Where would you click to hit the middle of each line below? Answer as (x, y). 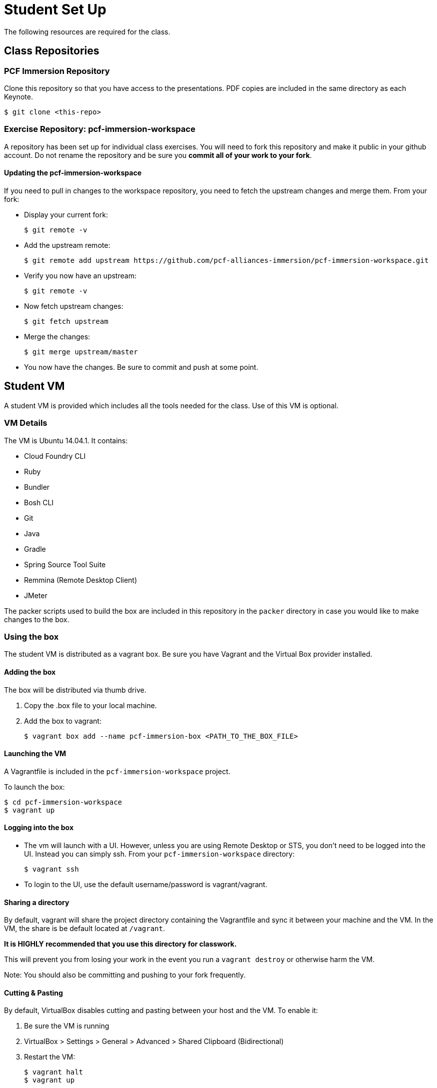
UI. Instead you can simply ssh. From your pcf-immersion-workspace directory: (159, 854)
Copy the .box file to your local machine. (90, 705)
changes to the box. (37, 619)
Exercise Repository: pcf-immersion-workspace (100, 129)
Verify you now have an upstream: (80, 275)
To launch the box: (34, 787)
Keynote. (18, 96)
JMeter (36, 595)
